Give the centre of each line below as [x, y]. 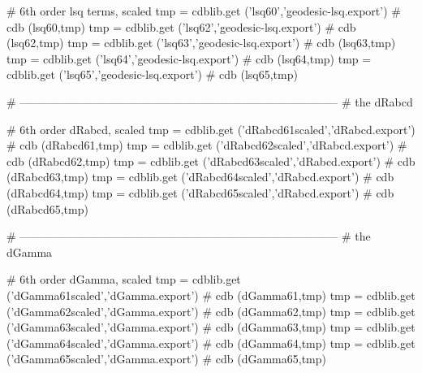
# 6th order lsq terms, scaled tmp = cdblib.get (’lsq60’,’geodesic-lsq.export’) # [204, 11]
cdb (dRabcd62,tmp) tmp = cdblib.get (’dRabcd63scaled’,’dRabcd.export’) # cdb [211, 160]
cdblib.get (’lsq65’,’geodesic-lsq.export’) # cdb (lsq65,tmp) [152, 74]
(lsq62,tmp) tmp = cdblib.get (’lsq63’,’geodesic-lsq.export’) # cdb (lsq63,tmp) [201, 43]
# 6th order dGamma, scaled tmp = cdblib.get [124, 279]
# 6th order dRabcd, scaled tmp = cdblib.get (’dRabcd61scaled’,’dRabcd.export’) [211, 129]
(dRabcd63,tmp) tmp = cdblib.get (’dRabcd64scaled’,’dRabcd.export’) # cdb [200, 177]
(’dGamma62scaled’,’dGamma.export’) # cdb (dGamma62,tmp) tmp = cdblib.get [211, 311]
